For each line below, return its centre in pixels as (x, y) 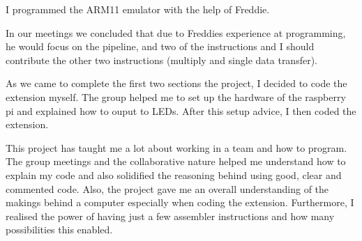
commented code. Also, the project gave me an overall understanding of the (167, 188)
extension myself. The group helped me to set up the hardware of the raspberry (176, 96)
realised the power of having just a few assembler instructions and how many (170, 216)
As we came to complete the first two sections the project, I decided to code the (176, 83)
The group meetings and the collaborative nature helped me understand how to (176, 161)
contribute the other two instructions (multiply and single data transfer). (161, 60)
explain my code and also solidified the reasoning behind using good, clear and (174, 174)
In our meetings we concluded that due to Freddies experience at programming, (176, 32)
